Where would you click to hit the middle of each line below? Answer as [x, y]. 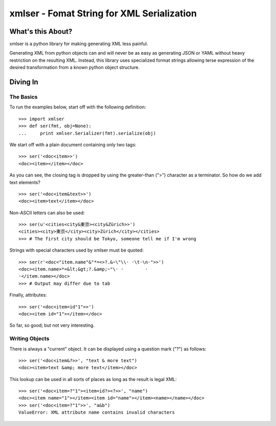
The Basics [24, 97]
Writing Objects [29, 339]
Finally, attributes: [28, 295]
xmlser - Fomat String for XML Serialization [103, 13]
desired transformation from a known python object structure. [75, 68]
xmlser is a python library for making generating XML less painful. [79, 44]
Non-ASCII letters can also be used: [47, 213]
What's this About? [41, 31]
